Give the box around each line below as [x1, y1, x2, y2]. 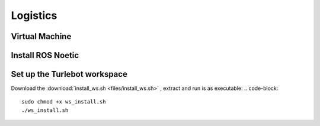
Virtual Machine [11, 31, 72, 41]
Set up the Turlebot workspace [11, 69, 127, 79]
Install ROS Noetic [11, 50, 79, 60]
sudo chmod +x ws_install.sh [21, 98, 106, 105]
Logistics [11, 9, 57, 22]
